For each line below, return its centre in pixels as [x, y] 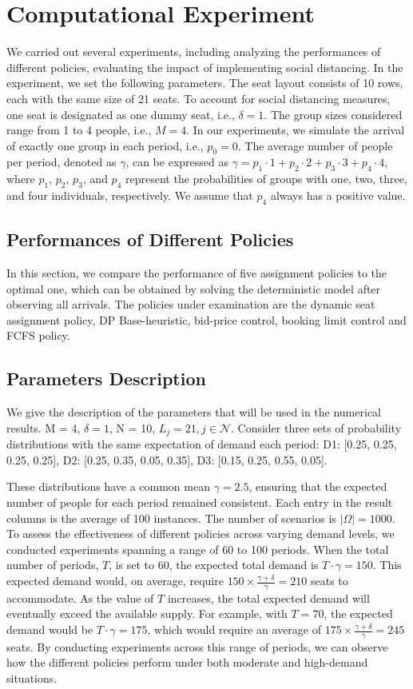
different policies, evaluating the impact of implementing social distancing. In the [205, 67]
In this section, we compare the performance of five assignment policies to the [197, 273]
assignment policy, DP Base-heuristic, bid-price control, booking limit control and [206, 319]
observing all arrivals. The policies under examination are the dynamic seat [191, 304]
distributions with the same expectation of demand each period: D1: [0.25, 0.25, [202, 444]
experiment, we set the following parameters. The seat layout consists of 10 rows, [205, 83]
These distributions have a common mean [108, 486]
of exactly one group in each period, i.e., [105, 145]
